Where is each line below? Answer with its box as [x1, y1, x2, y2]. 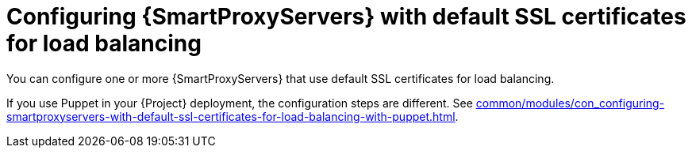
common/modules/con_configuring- [475, 96, 665, 110]
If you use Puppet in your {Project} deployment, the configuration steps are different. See [6, 96, 473, 110]
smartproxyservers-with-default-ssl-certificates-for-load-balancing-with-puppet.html [6, 109, 456, 123]
